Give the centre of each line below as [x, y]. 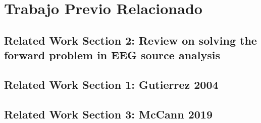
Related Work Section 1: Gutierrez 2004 [111, 84]
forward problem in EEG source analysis [112, 55]
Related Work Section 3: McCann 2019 [109, 114]
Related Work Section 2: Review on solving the [130, 40]
